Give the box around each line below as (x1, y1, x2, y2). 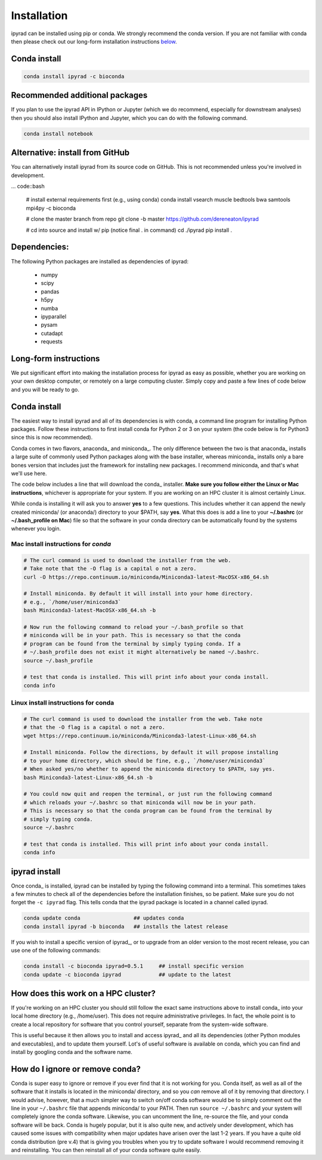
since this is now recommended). (11, 434, 93, 441)
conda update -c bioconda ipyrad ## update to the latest (23, 971, 231, 978)
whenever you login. (11, 525, 61, 532)
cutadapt (41, 330, 63, 337)
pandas (41, 288, 60, 295)
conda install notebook (23, 130, 94, 137)
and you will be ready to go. (11, 386, 80, 393)
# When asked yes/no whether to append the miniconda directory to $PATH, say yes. (23, 766, 275, 773)
